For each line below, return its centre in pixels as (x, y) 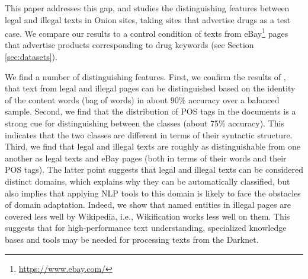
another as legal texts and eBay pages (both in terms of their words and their (146, 158)
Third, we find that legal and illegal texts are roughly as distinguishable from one (153, 146)
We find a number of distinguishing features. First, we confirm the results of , (145, 76)
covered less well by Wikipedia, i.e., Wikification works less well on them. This (147, 216)
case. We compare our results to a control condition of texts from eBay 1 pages (147, 32)
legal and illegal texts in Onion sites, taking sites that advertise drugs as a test (148, 19)
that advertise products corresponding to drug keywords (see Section (129, 45)
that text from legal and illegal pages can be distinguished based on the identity (150, 88)
